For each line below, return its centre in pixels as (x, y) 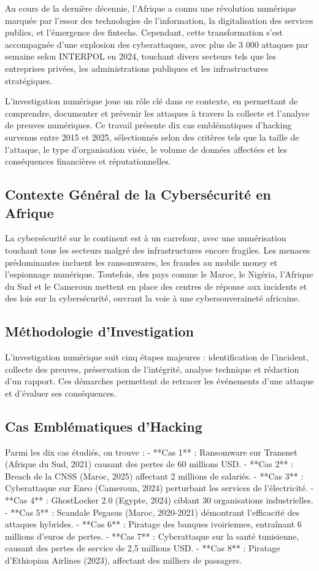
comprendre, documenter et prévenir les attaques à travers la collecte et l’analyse (157, 113)
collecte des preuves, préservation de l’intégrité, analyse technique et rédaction (152, 369)
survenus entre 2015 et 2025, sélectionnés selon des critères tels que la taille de (152, 137)
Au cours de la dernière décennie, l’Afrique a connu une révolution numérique (151, 8)
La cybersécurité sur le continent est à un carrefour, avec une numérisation (146, 238)
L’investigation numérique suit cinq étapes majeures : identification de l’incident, (157, 357)
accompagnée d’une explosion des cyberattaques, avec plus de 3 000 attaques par (157, 44)
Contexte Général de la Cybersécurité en (138, 194)
